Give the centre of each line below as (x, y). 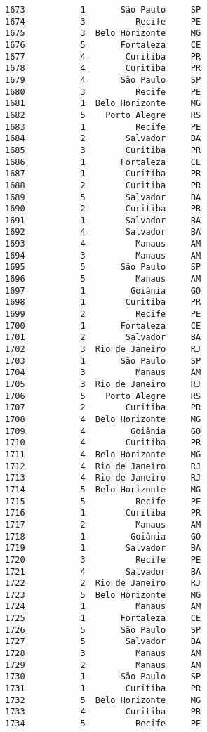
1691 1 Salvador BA (103, 220)
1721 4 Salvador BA (103, 571)
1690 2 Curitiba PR (103, 209)
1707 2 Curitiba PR (103, 408)
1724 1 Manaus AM (103, 607)
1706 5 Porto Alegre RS (103, 396)
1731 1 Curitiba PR (103, 689)
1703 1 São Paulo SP (103, 361)
